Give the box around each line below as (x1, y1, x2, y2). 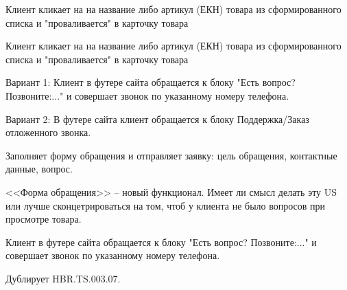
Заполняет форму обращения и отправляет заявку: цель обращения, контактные (5, 148, 337, 162)
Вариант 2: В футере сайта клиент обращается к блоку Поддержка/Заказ (5, 111, 309, 126)
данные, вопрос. (5, 161, 73, 176)
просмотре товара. (5, 212, 82, 226)
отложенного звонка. (5, 125, 91, 140)
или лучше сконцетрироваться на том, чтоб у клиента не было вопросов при (5, 198, 326, 212)
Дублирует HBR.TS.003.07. (5, 271, 121, 285)
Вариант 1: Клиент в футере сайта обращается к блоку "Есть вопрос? (5, 75, 296, 89)
